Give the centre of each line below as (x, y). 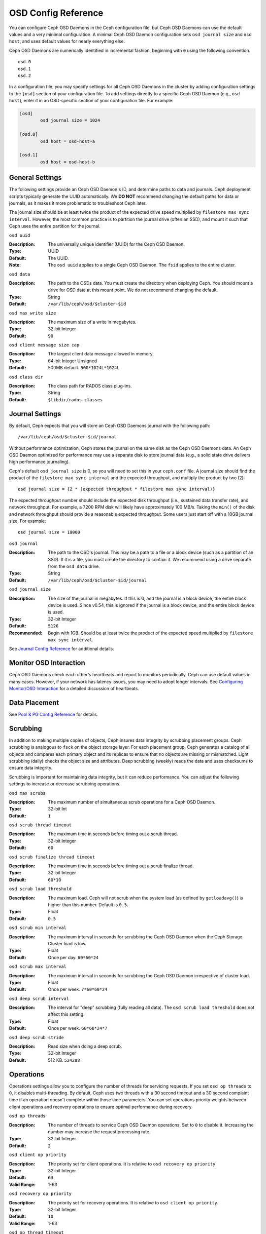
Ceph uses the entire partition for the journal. (55, 226)
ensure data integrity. (31, 768)
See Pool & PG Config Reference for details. (53, 714)
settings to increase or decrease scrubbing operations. (65, 784)
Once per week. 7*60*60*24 (78, 989)
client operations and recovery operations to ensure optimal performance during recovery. (101, 1107)
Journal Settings (35, 414)
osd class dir (26, 377)
